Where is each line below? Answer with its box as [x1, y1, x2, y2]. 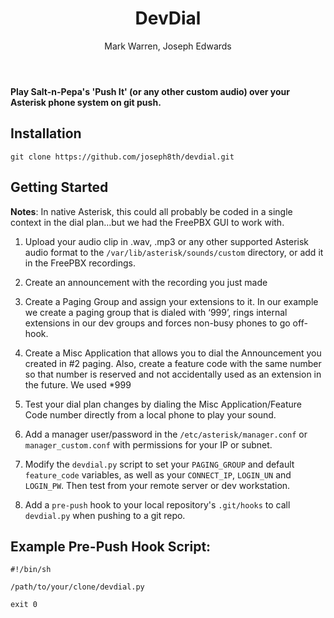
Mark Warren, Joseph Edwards [104, 40, 232, 52]
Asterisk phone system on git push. [10, 96, 162, 108]
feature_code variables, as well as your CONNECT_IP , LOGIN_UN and [24, 468, 292, 481]
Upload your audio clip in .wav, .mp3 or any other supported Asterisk [24, 235, 309, 247]
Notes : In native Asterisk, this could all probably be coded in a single [10, 205, 293, 217]
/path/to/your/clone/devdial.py [10, 582, 145, 592]
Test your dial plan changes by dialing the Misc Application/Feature [24, 398, 302, 410]
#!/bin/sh [10, 565, 52, 575]
